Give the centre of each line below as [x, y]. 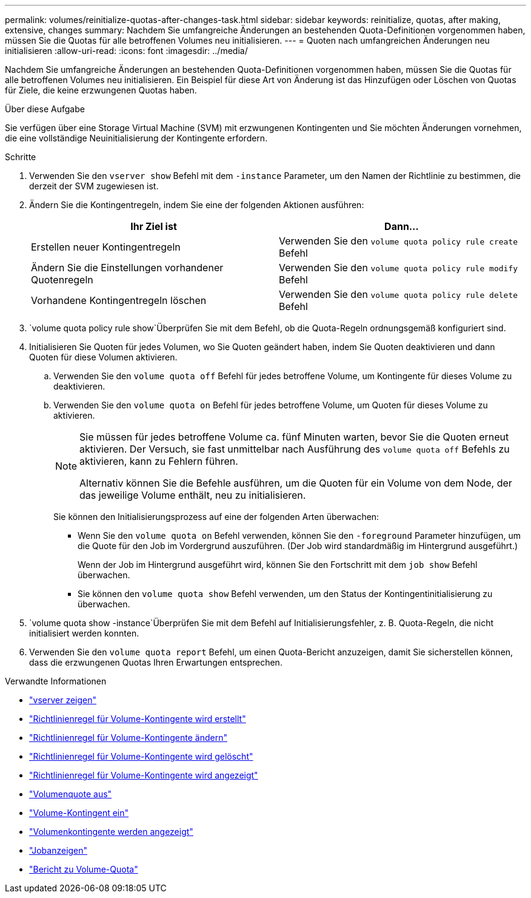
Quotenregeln [62, 280]
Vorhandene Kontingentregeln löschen [119, 300]
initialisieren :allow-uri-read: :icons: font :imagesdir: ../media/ [126, 51]
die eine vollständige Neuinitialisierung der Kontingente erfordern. [136, 138]
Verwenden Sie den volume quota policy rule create [399, 241]
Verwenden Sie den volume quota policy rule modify [399, 268]
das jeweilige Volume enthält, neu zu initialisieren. [193, 495]
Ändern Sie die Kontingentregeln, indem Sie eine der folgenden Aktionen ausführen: [197, 205]
